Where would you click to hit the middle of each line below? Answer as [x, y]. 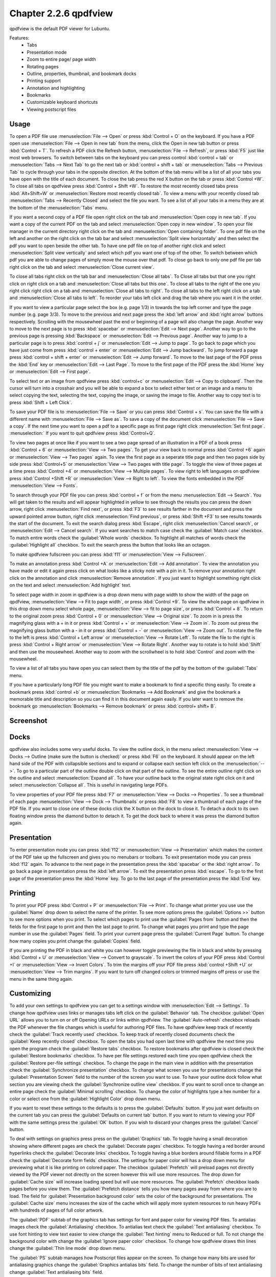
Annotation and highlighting [56, 88]
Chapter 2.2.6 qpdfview [61, 13]
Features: [19, 38]
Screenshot [28, 721]
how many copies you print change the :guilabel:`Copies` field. [75, 941]
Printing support [44, 81]
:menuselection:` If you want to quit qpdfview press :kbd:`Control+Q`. [83, 433]
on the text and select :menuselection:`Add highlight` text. [70, 585]
